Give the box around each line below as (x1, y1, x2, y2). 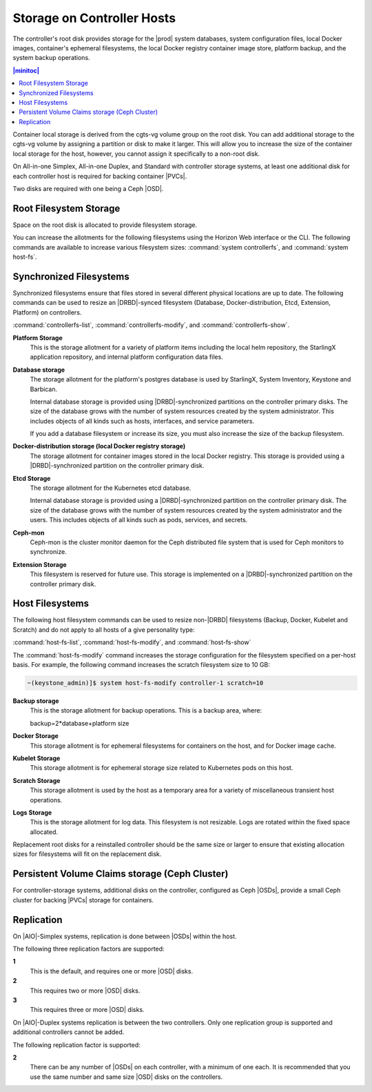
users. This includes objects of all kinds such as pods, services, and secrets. (30, 516, 248, 524)
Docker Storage (12, 732, 59, 740)
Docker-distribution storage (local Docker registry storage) (12, 442, 186, 450)
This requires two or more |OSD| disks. (30, 986, 141, 995)
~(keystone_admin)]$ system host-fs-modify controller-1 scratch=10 (27, 679, 264, 686)
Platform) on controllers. (12, 308, 82, 317)
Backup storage (12, 697, 59, 705)
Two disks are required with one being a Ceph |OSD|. (12, 185, 164, 193)
